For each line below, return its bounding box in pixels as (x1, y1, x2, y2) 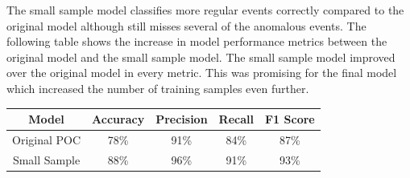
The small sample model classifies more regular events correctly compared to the (6, 2, 404, 18)
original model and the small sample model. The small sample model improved (6, 48, 396, 65)
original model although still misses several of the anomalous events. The (6, 17, 367, 34)
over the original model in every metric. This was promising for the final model (6, 64, 397, 81)
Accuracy (92, 111, 145, 127)
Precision (155, 111, 208, 127)
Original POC (12, 131, 81, 148)
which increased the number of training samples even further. (6, 79, 309, 96)
